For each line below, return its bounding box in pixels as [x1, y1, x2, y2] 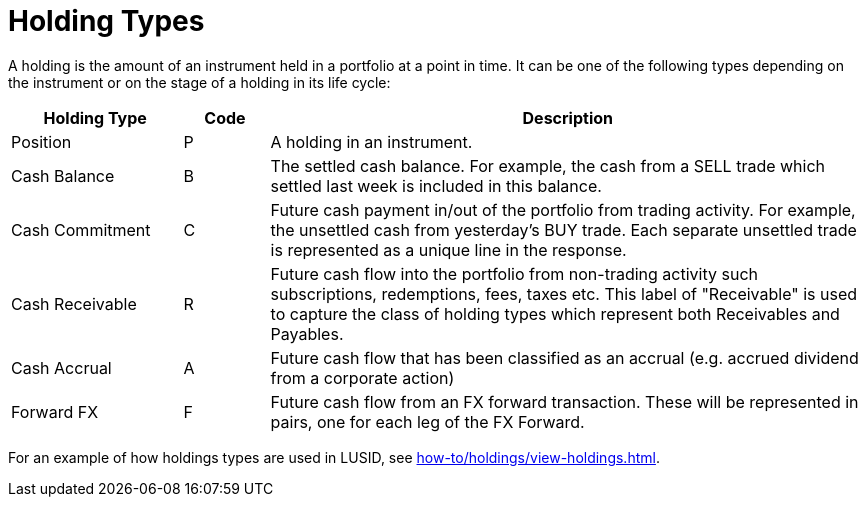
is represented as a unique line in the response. [270, 239, 627, 260]
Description [522, 107, 613, 128]
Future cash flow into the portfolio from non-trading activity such [270, 263, 759, 284]
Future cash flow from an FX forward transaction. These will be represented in [270, 391, 859, 412]
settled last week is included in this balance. [270, 175, 602, 196]
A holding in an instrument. [270, 131, 473, 152]
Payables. [270, 323, 344, 344]
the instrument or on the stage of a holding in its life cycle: [8, 73, 391, 91]
